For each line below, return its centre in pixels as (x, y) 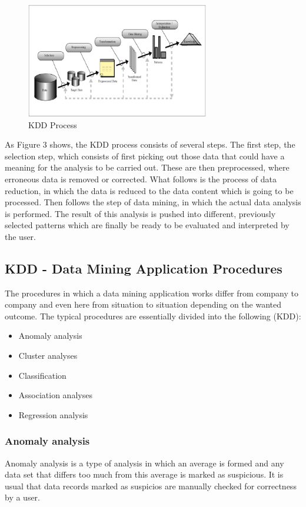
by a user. (23, 497)
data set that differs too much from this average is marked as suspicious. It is (144, 474)
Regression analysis (53, 414)
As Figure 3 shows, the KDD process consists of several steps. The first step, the (150, 144)
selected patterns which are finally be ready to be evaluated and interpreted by (147, 225)
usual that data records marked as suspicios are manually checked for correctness (151, 486)
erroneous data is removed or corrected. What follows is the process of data (141, 179)
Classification (42, 375)
